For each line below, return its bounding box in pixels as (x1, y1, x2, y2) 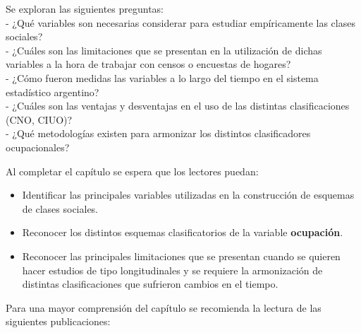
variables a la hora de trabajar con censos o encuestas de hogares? (6, 57, 291, 71)
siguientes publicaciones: (6, 314, 111, 329)
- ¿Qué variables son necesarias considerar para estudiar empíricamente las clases (6, 15, 355, 30)
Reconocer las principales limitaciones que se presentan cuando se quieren (22, 248, 341, 263)
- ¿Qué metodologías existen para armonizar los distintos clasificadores (6, 126, 311, 141)
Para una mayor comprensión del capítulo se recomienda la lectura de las (6, 300, 322, 315)
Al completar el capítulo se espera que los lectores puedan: (6, 163, 259, 178)
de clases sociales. (22, 201, 99, 216)
